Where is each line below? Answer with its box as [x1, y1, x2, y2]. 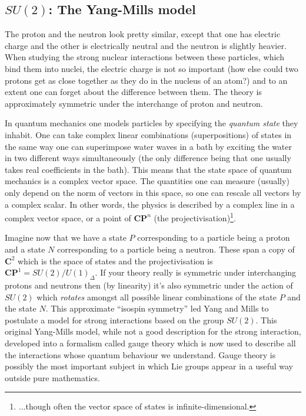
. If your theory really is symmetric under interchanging [95, 266, 297, 279]
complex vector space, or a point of [5, 211, 131, 224]
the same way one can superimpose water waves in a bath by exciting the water [5, 140, 292, 152]
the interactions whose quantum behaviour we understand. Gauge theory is [5, 348, 276, 361]
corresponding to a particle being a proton [137, 231, 290, 244]
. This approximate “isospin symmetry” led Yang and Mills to [45, 302, 269, 315]
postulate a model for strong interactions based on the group [5, 313, 224, 326]
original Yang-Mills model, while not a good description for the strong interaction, [5, 325, 301, 338]
